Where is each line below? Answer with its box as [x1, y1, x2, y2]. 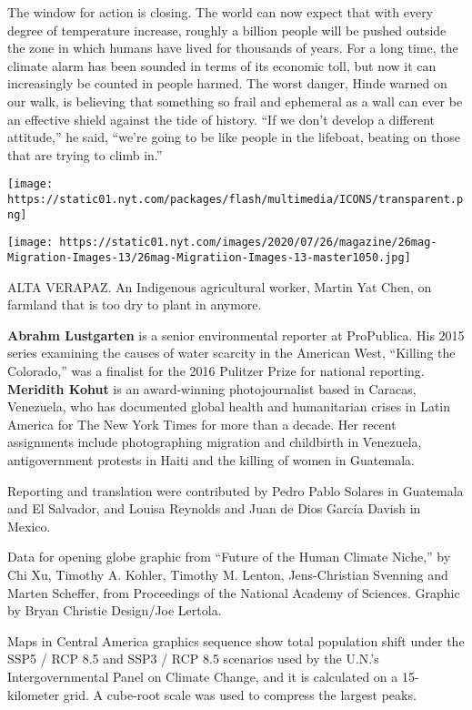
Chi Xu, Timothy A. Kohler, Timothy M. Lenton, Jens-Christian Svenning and [7, 564, 448, 583]
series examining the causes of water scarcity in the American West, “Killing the [7, 343, 456, 362]
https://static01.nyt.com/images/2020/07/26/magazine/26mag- [59, 236, 437, 249]
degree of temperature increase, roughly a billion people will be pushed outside [7, 20, 447, 39]
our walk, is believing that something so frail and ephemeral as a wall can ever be [7, 91, 463, 110]
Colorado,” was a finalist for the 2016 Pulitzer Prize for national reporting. [7, 361, 425, 380]
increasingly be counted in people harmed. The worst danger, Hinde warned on [7, 74, 447, 93]
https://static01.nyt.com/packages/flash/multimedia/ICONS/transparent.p [7, 193, 464, 206]
